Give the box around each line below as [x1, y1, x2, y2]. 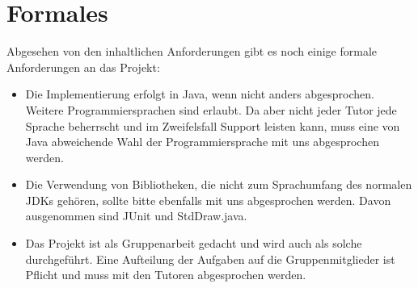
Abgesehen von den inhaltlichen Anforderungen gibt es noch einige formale [6, 43, 378, 60]
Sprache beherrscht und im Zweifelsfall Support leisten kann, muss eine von [25, 117, 400, 134]
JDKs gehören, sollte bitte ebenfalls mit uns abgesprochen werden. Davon [25, 191, 391, 208]
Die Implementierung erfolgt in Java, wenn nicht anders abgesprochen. [25, 86, 374, 102]
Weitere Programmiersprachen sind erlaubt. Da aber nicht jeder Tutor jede [25, 101, 397, 118]
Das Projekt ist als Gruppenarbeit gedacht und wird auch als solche [25, 235, 362, 252]
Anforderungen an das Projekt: [6, 58, 160, 75]
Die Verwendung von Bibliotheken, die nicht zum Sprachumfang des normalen [25, 176, 412, 193]
